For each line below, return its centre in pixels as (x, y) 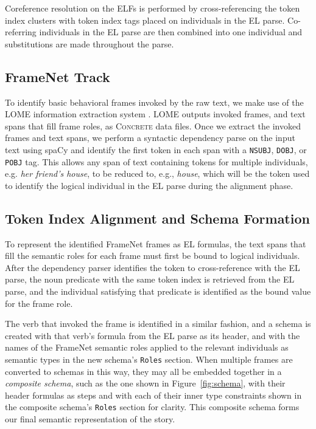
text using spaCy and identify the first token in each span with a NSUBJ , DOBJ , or (156, 149)
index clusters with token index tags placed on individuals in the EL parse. (145, 20)
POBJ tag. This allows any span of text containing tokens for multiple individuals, (156, 161)
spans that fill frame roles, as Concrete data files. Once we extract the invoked (153, 125)
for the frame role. (39, 303)
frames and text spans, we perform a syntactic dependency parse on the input (150, 138)
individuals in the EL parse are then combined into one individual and (171, 32)
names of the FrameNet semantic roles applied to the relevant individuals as (147, 347)
